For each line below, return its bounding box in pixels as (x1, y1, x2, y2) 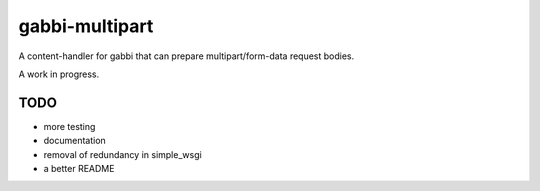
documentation (43, 135, 107, 147)
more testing (43, 120, 96, 132)
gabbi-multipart (18, 15, 154, 37)
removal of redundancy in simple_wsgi (43, 148, 202, 160)
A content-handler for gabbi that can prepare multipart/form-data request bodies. (18, 50, 355, 62)
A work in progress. (18, 68, 100, 80)
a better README (43, 163, 115, 175)
